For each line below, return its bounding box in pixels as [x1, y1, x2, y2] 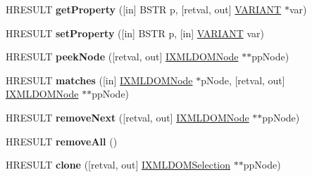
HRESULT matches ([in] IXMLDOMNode [6, 72, 193, 87]
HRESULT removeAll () [6, 133, 118, 148]
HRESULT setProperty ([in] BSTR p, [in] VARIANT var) [6, 25, 264, 40]
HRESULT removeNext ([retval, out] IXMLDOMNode [6, 110, 249, 124]
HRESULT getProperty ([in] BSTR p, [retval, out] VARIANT [6, 2, 282, 16]
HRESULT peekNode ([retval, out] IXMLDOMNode [6, 49, 239, 64]
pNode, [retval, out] [201, 72, 285, 87]
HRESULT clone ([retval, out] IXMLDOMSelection [6, 157, 230, 172]
